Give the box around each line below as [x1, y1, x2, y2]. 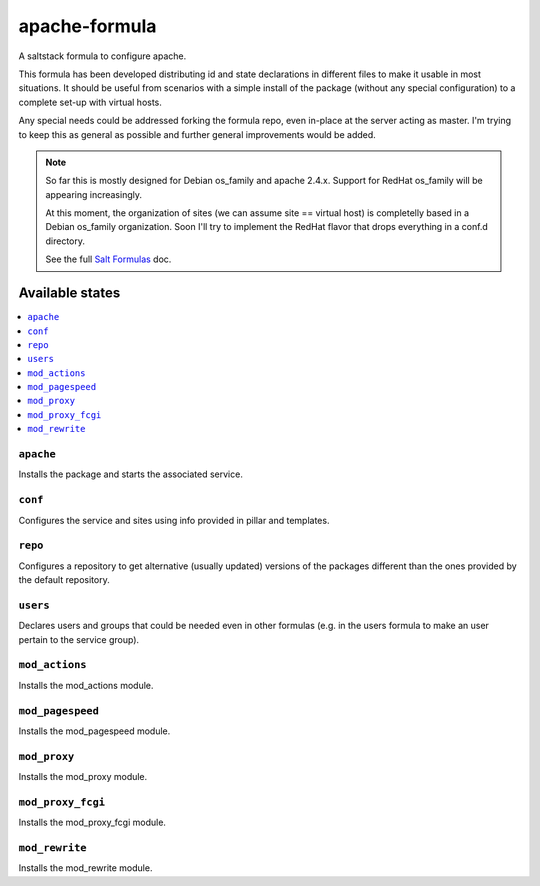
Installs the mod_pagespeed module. [18, 725, 171, 737]
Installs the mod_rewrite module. [18, 862, 153, 874]
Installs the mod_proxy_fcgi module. [18, 816, 167, 829]
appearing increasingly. [45, 188, 142, 200]
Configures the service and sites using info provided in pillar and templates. [18, 514, 330, 526]
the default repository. [18, 574, 110, 586]
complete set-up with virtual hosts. [18, 96, 162, 108]
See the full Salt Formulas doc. [45, 253, 172, 265]
